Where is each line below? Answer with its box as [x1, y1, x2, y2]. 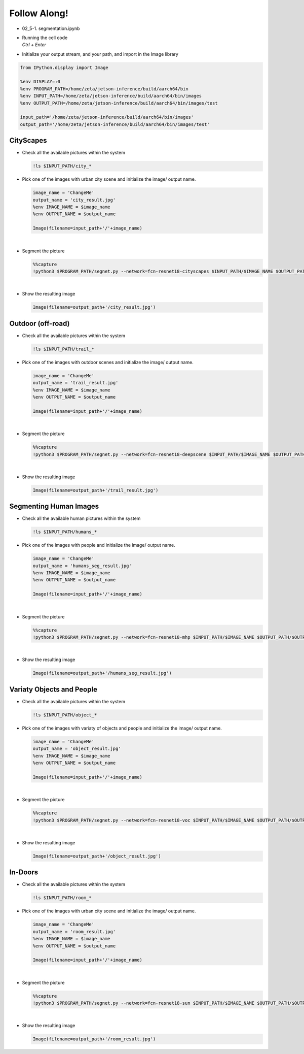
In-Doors [9, 868, 39, 877]
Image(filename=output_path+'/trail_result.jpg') [32, 487, 159, 493]
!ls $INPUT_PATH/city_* [32, 163, 92, 169]
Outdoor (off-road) [9, 319, 70, 327]
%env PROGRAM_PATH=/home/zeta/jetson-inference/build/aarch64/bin [20, 86, 188, 91]
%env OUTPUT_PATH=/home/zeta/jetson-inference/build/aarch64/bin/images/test [20, 100, 218, 106]
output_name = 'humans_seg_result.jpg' [32, 563, 132, 569]
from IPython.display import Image [20, 64, 108, 71]
